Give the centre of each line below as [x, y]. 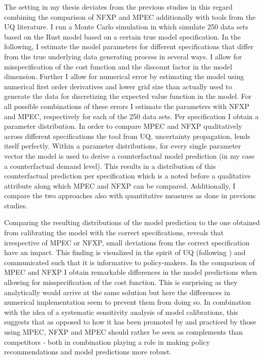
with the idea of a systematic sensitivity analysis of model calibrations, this [121, 312]
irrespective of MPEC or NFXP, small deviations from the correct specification [127, 242]
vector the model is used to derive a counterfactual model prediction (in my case [129, 155]
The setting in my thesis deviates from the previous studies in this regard [118, 7]
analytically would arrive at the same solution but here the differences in [117, 292]
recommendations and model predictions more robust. [88, 352]
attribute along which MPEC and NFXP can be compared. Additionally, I [120, 185]
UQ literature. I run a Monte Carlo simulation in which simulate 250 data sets [126, 27]
